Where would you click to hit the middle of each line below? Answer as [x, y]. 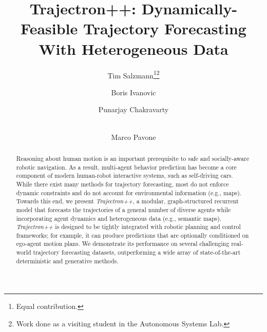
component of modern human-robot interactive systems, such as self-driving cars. [125, 175]
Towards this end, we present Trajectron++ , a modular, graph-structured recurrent [127, 201]
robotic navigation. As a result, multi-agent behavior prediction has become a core [126, 167]
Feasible [49, 28]
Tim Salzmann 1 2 [133, 74]
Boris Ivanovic [133, 92]
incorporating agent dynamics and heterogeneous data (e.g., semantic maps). [119, 218]
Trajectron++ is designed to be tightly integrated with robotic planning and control [128, 227]
